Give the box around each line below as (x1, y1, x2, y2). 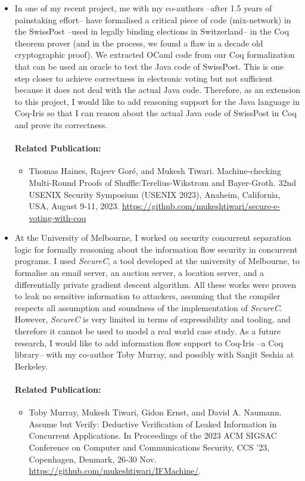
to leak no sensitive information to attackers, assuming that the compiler (14, 290, 281, 302)
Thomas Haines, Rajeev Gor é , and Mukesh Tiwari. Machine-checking (29, 165, 281, 177)
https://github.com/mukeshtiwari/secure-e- (122, 200, 281, 212)
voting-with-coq (29, 211, 86, 224)
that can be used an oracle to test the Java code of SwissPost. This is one (14, 60, 284, 72)
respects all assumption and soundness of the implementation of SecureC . (14, 301, 282, 314)
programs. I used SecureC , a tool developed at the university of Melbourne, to (14, 255, 300, 267)
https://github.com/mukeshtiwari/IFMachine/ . (29, 464, 201, 477)
